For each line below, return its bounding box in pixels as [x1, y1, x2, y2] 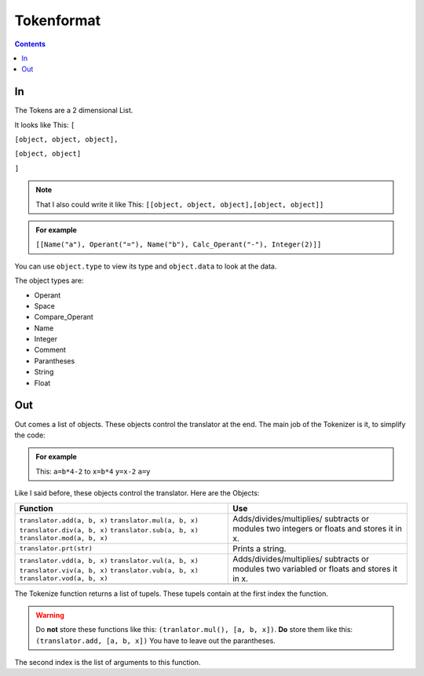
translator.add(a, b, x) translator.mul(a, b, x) [19, 517, 199, 525]
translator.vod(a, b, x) [19, 574, 108, 583]
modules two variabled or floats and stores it [232, 563, 398, 574]
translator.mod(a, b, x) [19, 534, 108, 543]
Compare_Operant [34, 312, 93, 322]
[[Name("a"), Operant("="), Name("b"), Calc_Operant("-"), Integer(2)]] [35, 240, 322, 249]
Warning [35, 610, 64, 619]
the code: [14, 430, 46, 440]
